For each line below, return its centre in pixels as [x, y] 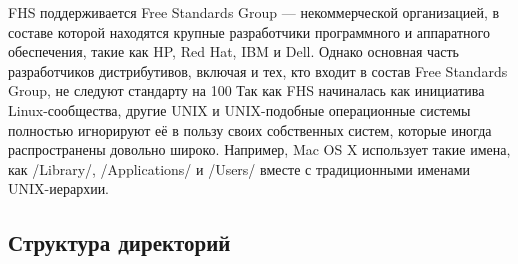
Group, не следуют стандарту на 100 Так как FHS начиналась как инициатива [246, 90]
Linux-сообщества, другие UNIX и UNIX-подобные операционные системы [239, 109]
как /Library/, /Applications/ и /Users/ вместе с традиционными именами [239, 168]
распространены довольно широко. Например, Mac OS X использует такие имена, [259, 149]
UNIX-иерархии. [59, 188]
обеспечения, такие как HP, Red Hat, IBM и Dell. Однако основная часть [233, 51]
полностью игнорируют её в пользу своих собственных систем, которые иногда [250, 129]
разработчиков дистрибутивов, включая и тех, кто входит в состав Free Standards [258, 70]
